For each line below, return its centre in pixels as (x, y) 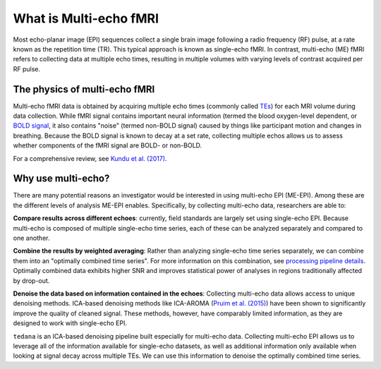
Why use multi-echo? (61, 179)
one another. (31, 238)
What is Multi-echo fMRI (86, 18)
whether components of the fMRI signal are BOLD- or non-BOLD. (108, 145)
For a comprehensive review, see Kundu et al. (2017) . (90, 158)
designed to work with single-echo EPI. (70, 323)
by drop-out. (31, 280)
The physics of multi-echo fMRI (84, 89)
